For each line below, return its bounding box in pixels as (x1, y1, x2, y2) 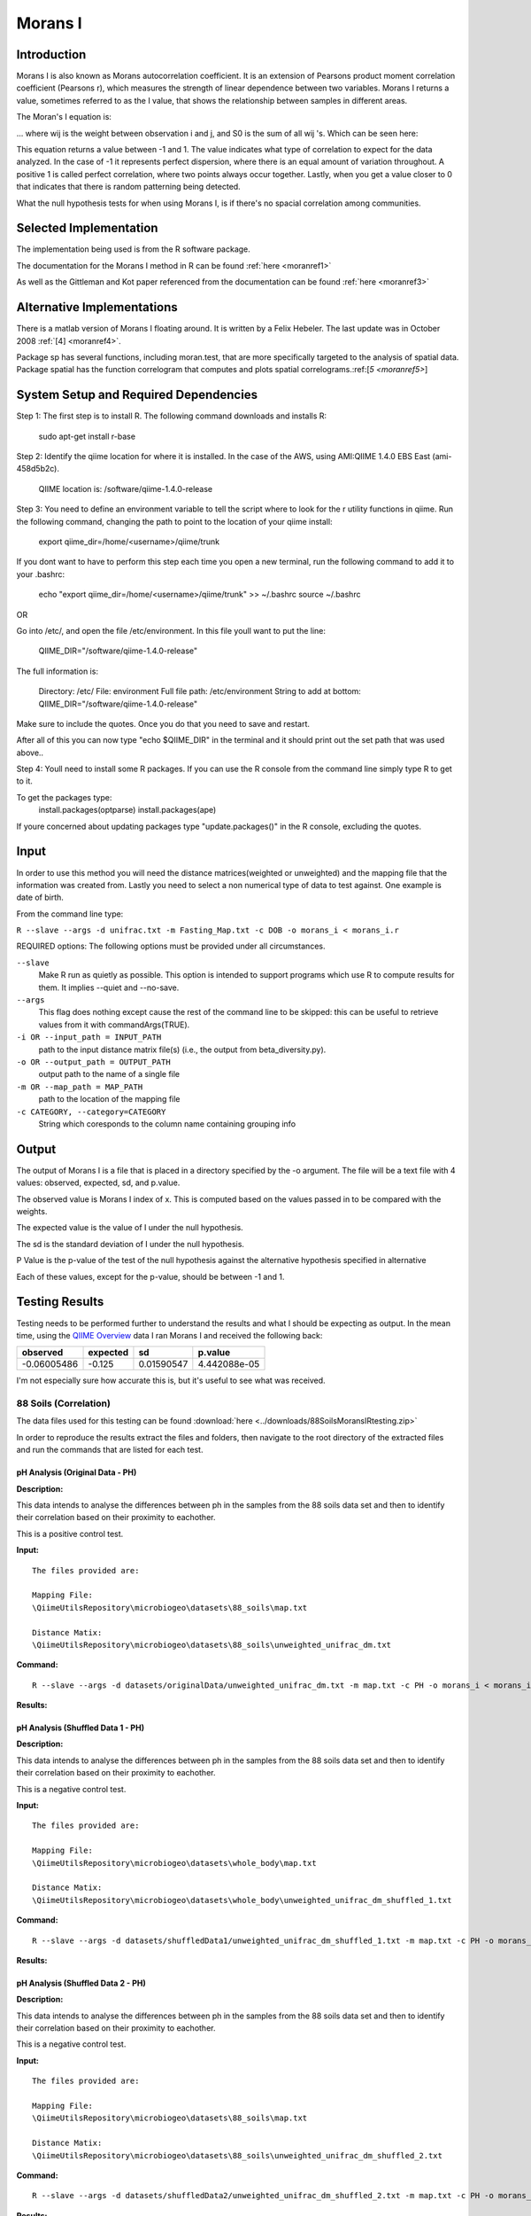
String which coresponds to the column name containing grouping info (38, 1118, 296, 1129)
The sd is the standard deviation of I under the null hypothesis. (16, 1238, 245, 1249)
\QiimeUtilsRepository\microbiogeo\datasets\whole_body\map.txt (32, 1858, 318, 1868)
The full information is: (16, 666, 99, 676)
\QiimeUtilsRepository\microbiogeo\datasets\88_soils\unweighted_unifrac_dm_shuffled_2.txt (32, 2150, 442, 2160)
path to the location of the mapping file (38, 1094, 181, 1104)
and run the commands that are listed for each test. (16, 1445, 204, 1455)
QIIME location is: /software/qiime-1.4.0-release (38, 483, 212, 494)
